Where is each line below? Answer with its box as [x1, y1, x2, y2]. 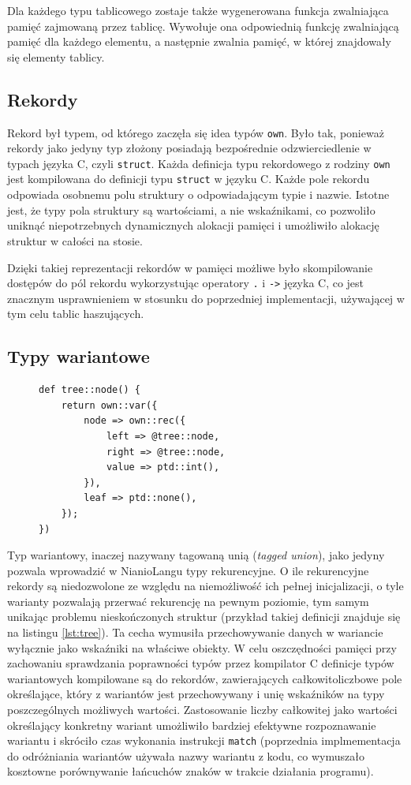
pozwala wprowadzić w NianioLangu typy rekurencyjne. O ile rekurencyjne [7, 562, 369, 578]
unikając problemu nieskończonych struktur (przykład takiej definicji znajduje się [7, 608, 401, 625]
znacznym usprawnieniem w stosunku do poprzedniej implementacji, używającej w [7, 290, 405, 306]
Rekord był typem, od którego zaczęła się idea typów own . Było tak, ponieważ [7, 124, 384, 140]
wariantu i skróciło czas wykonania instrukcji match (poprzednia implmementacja [7, 732, 401, 749]
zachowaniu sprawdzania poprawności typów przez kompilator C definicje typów [7, 655, 394, 671]
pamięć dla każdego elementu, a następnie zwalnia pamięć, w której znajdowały [7, 33, 392, 50]
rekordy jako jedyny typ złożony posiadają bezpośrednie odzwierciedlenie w [7, 140, 372, 156]
